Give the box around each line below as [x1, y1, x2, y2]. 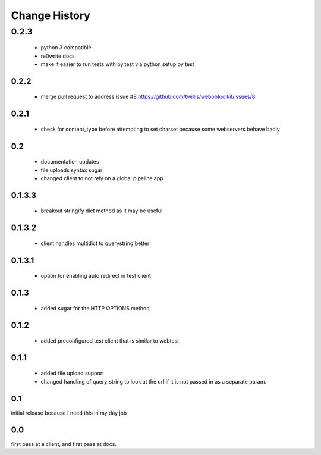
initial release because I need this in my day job [11, 409, 127, 416]
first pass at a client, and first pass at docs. [11, 440, 117, 447]
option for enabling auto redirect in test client [40, 272, 152, 280]
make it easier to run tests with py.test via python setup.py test [40, 60, 194, 68]
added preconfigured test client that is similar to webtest [40, 337, 180, 344]
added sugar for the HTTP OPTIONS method [40, 305, 150, 312]
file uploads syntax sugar [40, 167, 103, 174]
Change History [11, 9, 90, 22]
